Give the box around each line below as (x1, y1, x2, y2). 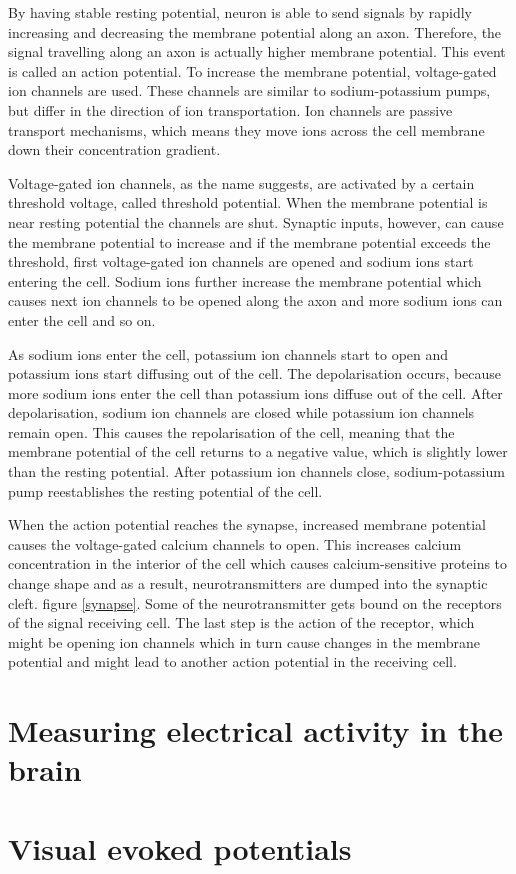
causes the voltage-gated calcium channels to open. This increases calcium (8, 533, 462, 554)
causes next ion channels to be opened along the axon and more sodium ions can (8, 290, 503, 311)
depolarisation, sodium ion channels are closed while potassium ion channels (8, 402, 475, 423)
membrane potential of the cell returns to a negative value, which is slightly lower (8, 441, 508, 462)
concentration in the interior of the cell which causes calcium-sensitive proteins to (8, 553, 508, 574)
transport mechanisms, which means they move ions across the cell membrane (8, 119, 485, 140)
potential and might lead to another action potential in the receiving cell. (8, 651, 457, 672)
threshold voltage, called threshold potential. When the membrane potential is (8, 192, 488, 213)
